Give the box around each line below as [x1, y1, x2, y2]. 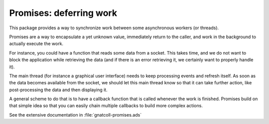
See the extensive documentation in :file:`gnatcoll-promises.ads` [9, 112, 142, 118]
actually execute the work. [9, 41, 64, 47]
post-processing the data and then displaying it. [9, 87, 108, 93]
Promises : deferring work [9, 7, 117, 18]
